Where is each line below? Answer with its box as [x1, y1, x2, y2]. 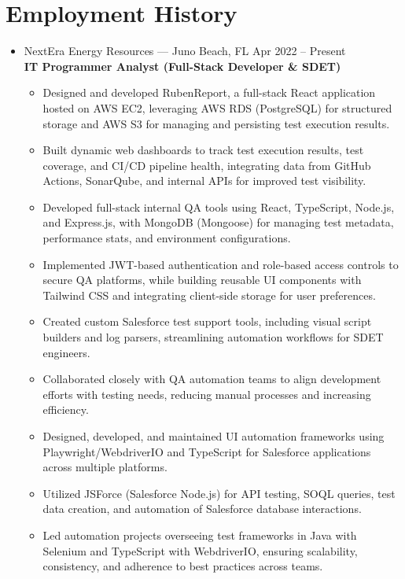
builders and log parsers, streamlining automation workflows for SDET [42, 329, 384, 345]
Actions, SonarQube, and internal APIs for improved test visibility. [42, 172, 366, 189]
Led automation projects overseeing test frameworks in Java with [42, 526, 357, 543]
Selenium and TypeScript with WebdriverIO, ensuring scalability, [42, 542, 358, 559]
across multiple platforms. [42, 459, 168, 475]
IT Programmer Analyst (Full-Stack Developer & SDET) [24, 57, 341, 74]
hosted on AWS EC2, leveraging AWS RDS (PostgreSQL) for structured [42, 99, 392, 116]
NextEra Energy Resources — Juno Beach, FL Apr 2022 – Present [24, 42, 346, 59]
